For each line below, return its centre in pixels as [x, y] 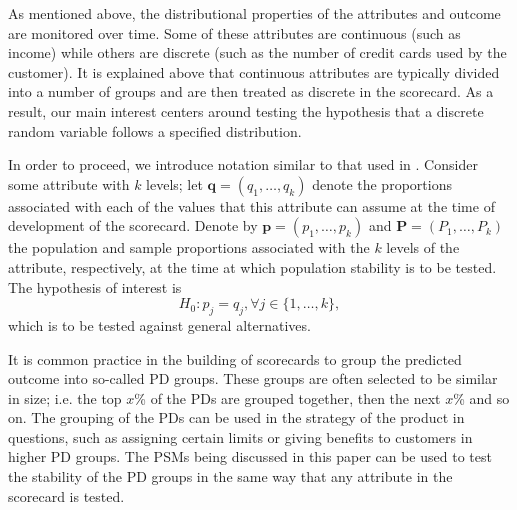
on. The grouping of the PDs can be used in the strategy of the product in [236, 417]
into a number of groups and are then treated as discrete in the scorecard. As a [251, 91]
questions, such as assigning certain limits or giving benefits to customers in [240, 436]
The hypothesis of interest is [95, 286]
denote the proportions [382, 183]
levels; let [174, 183]
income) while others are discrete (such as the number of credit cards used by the [257, 52]
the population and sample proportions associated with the [189, 247]
